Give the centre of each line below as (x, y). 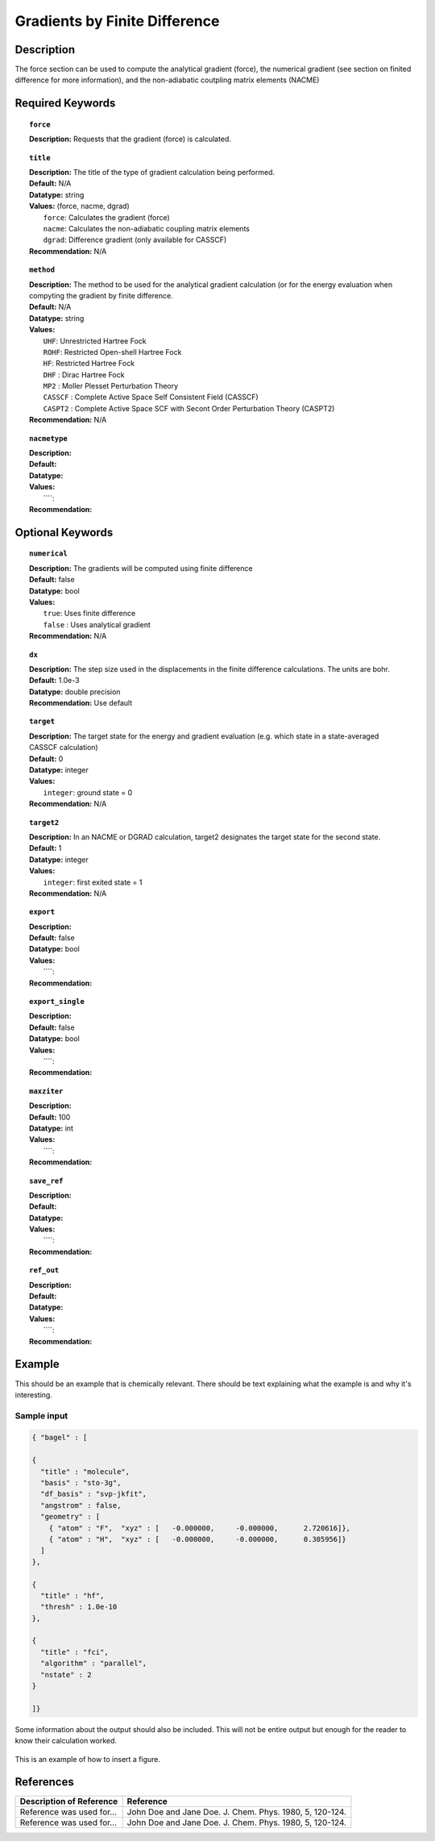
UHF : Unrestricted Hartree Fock (95, 341)
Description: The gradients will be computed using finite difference (141, 568)
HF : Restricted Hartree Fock (89, 364)
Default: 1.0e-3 (54, 681)
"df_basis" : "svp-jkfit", (94, 1494)
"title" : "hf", (72, 1595)
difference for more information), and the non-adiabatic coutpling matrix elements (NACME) (167, 80)
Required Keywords (65, 104)
